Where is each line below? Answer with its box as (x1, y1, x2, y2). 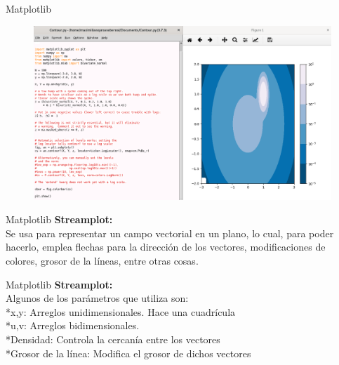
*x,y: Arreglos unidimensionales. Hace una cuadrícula (6, 304, 236, 319)
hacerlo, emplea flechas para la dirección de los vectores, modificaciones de (6, 239, 326, 254)
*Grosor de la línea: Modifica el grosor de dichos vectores (6, 345, 251, 360)
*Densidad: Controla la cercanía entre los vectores (6, 331, 220, 346)
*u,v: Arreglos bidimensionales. (6, 318, 140, 333)
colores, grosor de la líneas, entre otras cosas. (6, 253, 199, 267)
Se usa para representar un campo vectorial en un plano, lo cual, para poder (6, 225, 334, 240)
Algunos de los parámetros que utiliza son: (6, 291, 189, 305)
